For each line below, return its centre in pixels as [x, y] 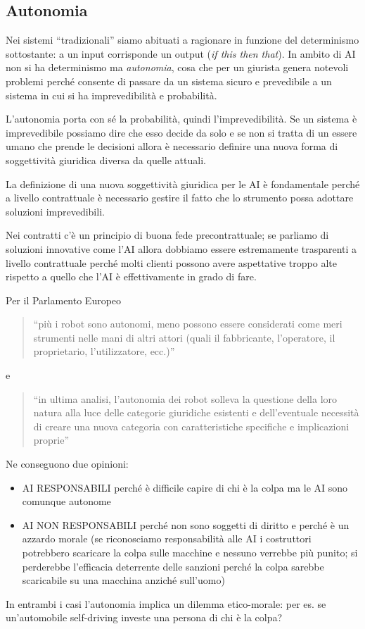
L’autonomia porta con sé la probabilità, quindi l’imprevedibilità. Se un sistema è [181, 119]
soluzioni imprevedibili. [55, 211]
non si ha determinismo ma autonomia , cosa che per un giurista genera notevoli [177, 67]
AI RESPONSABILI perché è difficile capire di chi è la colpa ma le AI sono [185, 487]
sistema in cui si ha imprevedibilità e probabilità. [111, 95]
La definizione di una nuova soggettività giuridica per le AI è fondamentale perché [183, 183]
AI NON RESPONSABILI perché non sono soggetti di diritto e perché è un [186, 524]
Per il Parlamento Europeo [64, 300]
